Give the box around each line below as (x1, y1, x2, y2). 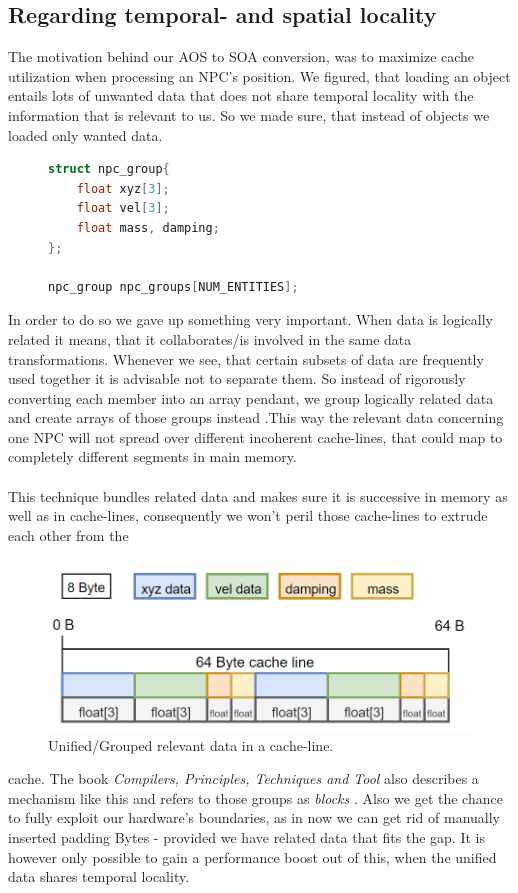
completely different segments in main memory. (8, 446, 297, 467)
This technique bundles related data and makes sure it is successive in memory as (8, 485, 508, 506)
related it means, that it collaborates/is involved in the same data (8, 328, 412, 349)
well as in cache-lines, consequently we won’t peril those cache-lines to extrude (8, 505, 488, 526)
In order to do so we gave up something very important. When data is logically (8, 309, 493, 330)
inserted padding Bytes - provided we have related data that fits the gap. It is (8, 827, 485, 848)
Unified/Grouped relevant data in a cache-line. (48, 734, 334, 755)
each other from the (8, 524, 129, 545)
